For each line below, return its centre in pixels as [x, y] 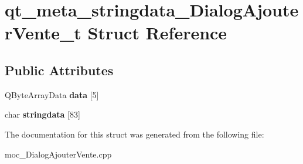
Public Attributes [59, 70]
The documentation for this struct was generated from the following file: [135, 134]
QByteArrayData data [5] [52, 94]
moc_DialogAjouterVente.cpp [58, 154]
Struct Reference [157, 33]
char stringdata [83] [42, 114]
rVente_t [43, 33]
